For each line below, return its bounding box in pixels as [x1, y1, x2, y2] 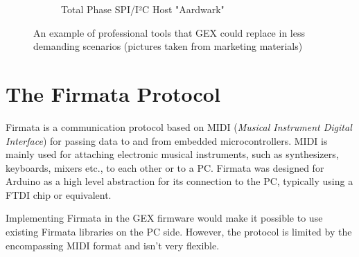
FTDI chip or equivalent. [6, 187, 112, 202]
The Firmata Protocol [6, 79, 220, 107]
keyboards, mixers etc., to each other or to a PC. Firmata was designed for [6, 160, 324, 175]
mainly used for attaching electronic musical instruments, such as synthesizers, [6, 147, 339, 161]
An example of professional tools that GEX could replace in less [33, 25, 305, 39]
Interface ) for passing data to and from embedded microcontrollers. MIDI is [6, 133, 328, 148]
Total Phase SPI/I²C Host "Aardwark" [61, 2, 225, 16]
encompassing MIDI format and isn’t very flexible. [6, 238, 220, 252]
